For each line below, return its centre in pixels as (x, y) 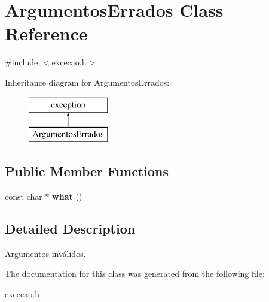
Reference (46, 33)
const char (24, 196)
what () (67, 196)
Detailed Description (70, 228)
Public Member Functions (87, 171)
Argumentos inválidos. (45, 253)
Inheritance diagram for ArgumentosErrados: (87, 82)
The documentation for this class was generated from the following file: (135, 274)
